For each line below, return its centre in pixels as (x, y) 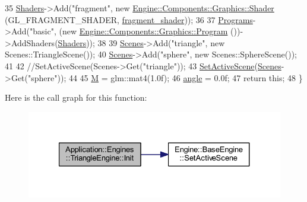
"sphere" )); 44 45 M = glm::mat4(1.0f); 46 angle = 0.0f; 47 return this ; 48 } (165, 77)
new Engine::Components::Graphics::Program (145, 31)
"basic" (42, 31)
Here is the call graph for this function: (76, 97)
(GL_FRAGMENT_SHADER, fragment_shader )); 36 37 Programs (129, 19)
